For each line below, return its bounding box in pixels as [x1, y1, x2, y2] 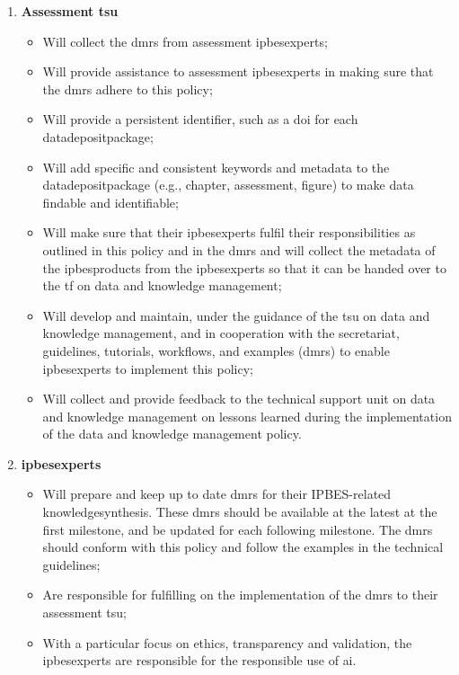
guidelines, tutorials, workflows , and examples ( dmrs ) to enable [42, 341, 390, 360]
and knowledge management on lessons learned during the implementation [42, 406, 452, 425]
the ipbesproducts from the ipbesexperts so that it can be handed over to [42, 258, 446, 277]
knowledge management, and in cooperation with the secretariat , [42, 324, 400, 342]
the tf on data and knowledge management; [42, 276, 282, 295]
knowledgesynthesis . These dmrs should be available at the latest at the [42, 502, 437, 521]
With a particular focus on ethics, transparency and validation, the [42, 633, 412, 652]
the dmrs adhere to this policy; [42, 79, 213, 98]
